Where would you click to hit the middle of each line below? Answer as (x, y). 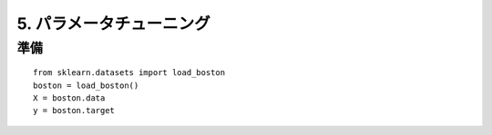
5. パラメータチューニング (114, 24)
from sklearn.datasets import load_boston (129, 73)
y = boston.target (74, 111)
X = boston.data (69, 98)
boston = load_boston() (86, 85)
